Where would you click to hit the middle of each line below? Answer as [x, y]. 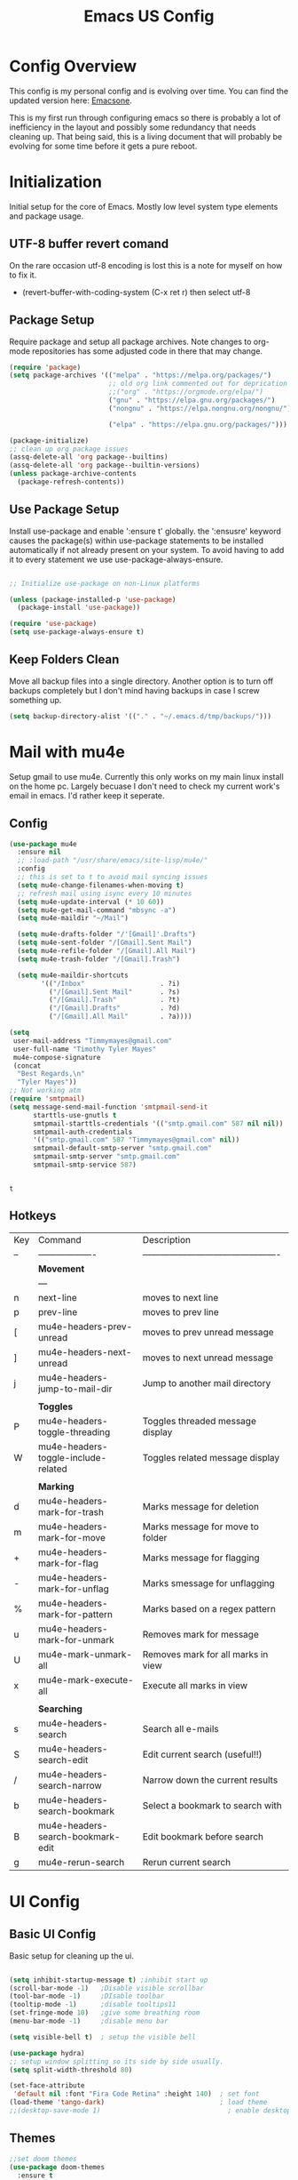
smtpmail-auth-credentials [82, 1132]
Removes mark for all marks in [205, 1654]
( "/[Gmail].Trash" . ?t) [114, 1000]
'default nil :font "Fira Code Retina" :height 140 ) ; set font [136, 2094]
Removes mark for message [200, 1634]
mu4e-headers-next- [85, 1351]
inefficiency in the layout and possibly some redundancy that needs [133, 127]
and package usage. [47, 216]
